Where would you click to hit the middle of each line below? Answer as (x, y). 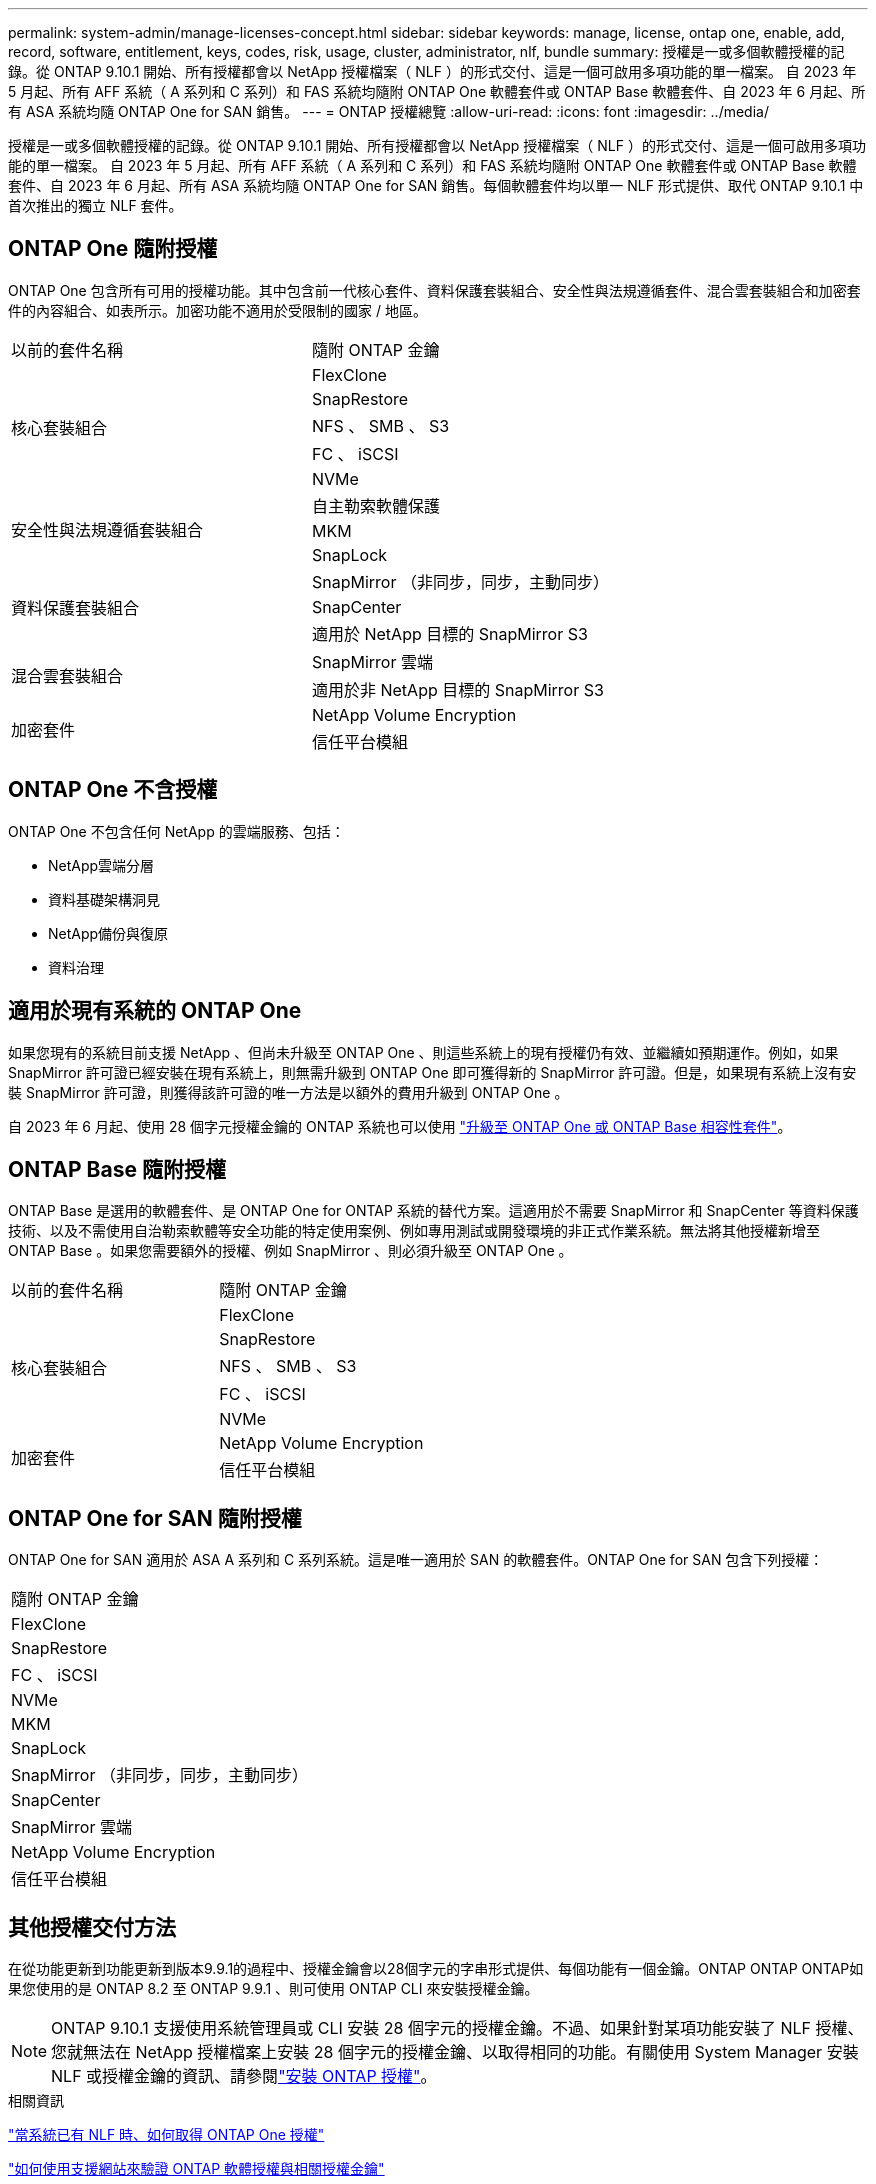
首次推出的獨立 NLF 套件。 (95, 205)
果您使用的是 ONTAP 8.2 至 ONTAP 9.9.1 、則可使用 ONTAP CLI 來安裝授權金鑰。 (273, 1989)
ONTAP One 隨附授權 (113, 249)
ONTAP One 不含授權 (113, 790)
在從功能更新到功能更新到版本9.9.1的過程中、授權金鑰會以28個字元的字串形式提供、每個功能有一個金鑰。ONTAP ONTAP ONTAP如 (436, 1969)
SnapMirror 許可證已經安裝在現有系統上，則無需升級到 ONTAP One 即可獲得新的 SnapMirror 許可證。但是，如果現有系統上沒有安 (432, 1072)
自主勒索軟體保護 (375, 505)
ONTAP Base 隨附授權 (117, 1169)
